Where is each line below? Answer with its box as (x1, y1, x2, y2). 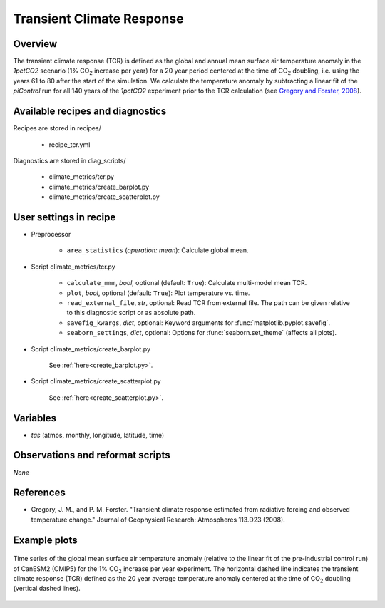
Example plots (13, 534, 78, 546)
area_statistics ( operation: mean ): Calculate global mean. (66, 246, 249, 254)
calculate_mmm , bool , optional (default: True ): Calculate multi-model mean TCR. (66, 279, 307, 287)
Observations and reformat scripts (13, 449, 170, 461)
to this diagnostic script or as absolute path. (66, 309, 196, 317)
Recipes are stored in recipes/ (13, 124, 101, 133)
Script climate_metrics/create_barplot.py (31, 344, 151, 353)
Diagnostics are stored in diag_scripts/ (13, 156, 126, 165)
